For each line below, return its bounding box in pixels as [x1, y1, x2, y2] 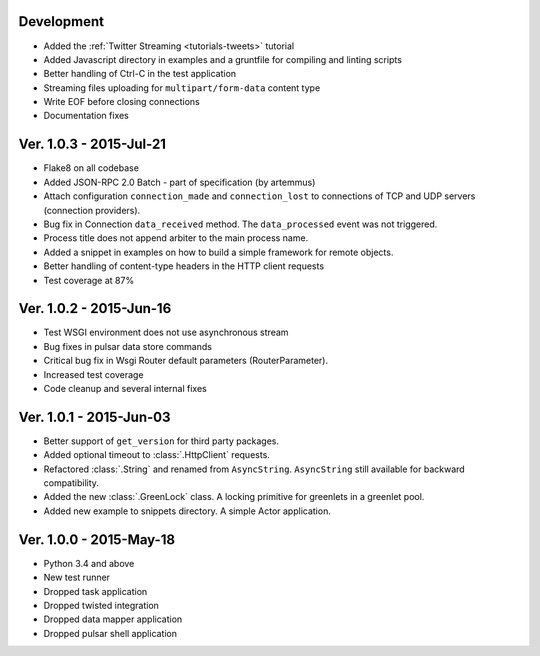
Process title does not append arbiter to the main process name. [43, 232, 309, 244]
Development [18, 13, 105, 30]
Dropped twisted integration [43, 599, 160, 611]
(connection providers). [43, 204, 141, 216]
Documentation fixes [43, 110, 130, 122]
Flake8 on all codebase [43, 162, 140, 174]
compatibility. [43, 477, 100, 489]
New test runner [43, 571, 110, 584]
